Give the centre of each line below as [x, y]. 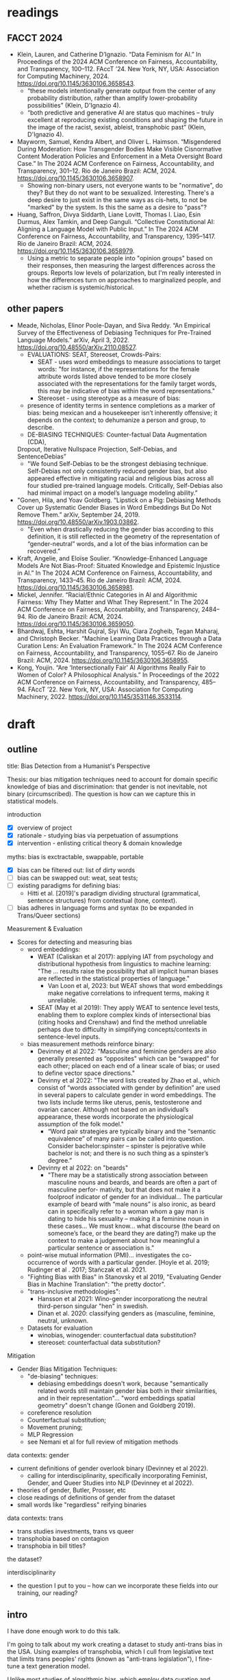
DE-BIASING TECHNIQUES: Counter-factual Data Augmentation [117, 434]
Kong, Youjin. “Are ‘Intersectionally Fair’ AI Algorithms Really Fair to [111, 667]
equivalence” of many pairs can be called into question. [126, 1139]
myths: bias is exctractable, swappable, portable [75, 857]
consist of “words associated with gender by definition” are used [129, 1088]
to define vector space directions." [86, 1073]
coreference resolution [59, 1413]
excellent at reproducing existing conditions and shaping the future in [125, 120]
